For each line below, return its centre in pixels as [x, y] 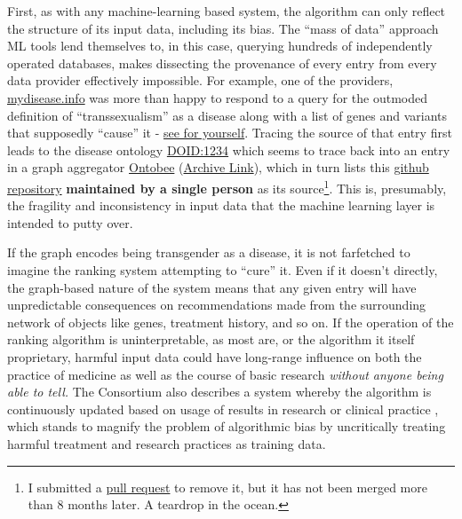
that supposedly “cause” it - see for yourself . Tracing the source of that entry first [230, 133]
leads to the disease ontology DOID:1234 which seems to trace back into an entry [229, 149]
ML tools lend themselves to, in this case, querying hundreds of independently [220, 46]
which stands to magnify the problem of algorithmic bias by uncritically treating [227, 426]
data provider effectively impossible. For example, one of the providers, [200, 80]
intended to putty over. [70, 222]
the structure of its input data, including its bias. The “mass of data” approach [223, 28]
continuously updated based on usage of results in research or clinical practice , [223, 409]
